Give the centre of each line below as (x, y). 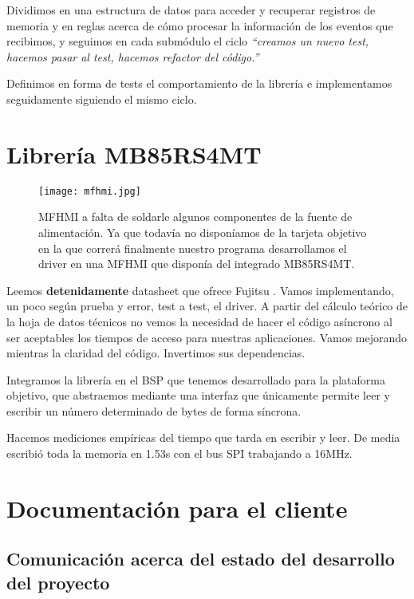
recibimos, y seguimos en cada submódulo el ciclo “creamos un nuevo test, (188, 41)
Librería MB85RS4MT (134, 154)
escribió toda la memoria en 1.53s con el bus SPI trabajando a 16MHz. (179, 453)
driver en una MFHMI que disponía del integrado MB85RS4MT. (197, 264)
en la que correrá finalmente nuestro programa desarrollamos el (193, 248)
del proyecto (58, 582)
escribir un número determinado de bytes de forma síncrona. (154, 410)
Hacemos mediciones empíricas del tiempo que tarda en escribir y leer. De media (203, 437)
